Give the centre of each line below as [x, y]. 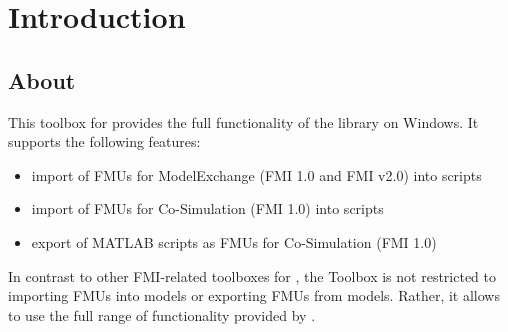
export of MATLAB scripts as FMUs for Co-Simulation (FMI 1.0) [234, 241]
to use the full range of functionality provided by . [162, 314]
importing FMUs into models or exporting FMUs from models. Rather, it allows [254, 295]
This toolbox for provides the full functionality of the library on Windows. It [243, 121]
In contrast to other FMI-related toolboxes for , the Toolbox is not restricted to [252, 275]
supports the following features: [104, 141]
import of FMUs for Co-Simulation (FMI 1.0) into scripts [207, 208]
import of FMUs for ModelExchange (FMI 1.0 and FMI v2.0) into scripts [256, 174]
